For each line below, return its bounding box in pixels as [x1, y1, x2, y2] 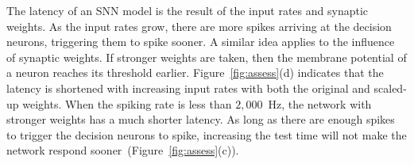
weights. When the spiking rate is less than [22, 95, 232, 112]
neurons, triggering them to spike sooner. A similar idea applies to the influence [6, 33, 395, 50]
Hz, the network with [268, 95, 372, 112]
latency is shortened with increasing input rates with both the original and [6, 79, 370, 96]
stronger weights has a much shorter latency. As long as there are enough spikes [6, 111, 395, 128]
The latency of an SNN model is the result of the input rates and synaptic [6, 2, 368, 18]
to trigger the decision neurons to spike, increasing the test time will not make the [6, 126, 407, 143]
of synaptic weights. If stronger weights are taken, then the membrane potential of [6, 48, 407, 65]
